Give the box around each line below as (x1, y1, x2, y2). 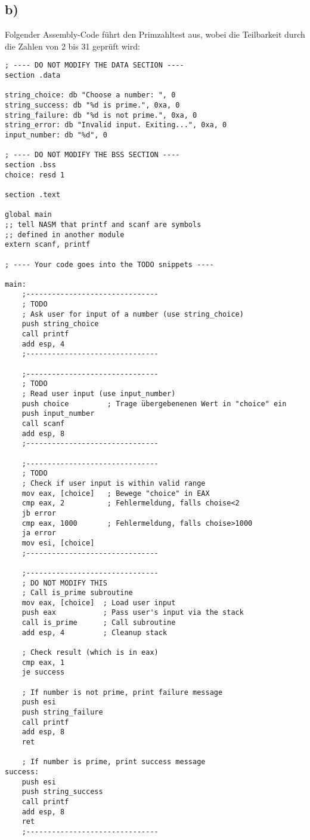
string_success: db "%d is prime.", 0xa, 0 (5, 101, 180, 110)
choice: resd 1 (5, 170, 65, 179)
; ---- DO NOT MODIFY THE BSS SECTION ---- (5, 151, 180, 160)
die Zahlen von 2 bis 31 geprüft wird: (5, 39, 140, 52)
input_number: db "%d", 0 (5, 130, 107, 139)
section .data (5, 71, 61, 80)
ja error (21, 529, 56, 538)
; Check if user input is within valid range (21, 479, 206, 488)
